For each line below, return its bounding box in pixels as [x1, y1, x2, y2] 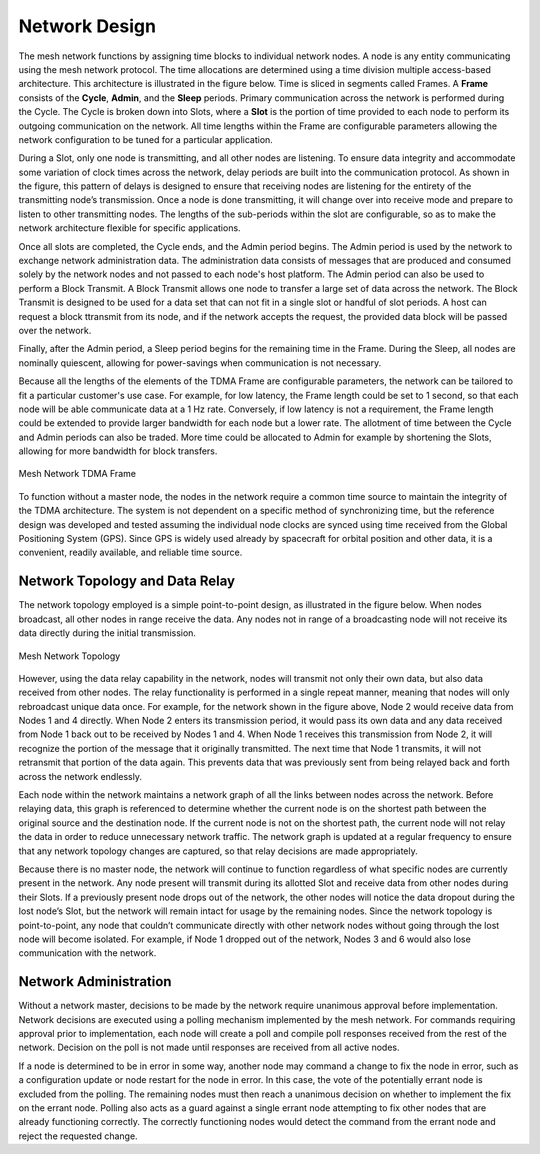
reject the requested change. [18, 1130, 139, 1142]
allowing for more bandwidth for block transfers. [18, 445, 218, 457]
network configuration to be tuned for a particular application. [18, 133, 274, 145]
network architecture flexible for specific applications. [18, 222, 241, 234]
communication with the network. [18, 947, 157, 959]
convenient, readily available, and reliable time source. [18, 546, 243, 559]
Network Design [18, 15, 157, 37]
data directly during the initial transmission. [18, 627, 197, 639]
